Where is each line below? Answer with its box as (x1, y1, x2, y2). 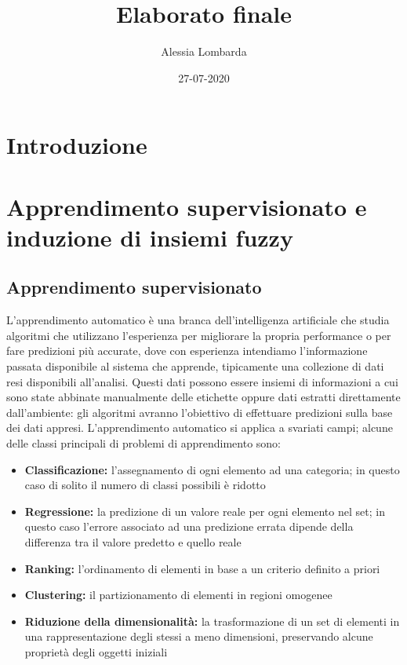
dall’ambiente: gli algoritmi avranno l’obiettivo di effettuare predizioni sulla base (6, 404, 393, 420)
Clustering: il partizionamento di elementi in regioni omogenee (24, 586, 333, 603)
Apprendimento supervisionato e (6, 190, 367, 222)
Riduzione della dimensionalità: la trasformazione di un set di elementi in (24, 612, 400, 629)
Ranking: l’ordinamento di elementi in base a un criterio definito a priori (24, 560, 380, 576)
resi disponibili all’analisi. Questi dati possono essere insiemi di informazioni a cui (6, 373, 398, 389)
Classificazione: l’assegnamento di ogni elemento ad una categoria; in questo (24, 461, 400, 477)
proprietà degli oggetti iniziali (24, 643, 168, 660)
